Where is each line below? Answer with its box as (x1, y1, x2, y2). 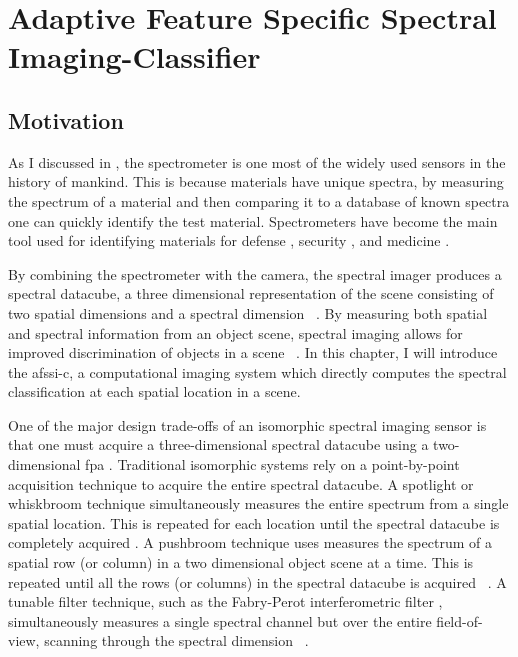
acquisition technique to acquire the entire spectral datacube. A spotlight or (8, 473, 474, 494)
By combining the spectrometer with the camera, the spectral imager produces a (8, 263, 502, 284)
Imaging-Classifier (8, 36, 261, 77)
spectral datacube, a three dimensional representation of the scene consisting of (8, 283, 494, 304)
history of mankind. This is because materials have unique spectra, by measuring (8, 171, 504, 192)
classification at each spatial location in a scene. (8, 381, 301, 402)
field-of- (436, 610, 483, 631)
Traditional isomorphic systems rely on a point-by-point (117, 454, 460, 475)
